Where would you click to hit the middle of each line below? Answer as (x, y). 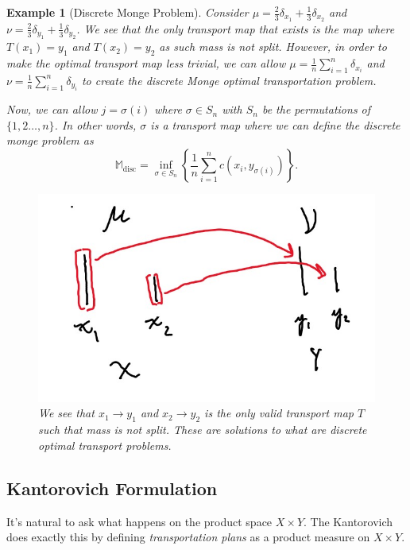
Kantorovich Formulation (112, 488)
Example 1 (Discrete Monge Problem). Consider (128, 12)
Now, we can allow (52, 109)
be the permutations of (316, 109)
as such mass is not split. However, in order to (273, 46)
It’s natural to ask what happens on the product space (139, 521)
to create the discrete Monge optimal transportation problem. (229, 80)
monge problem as (50, 140)
